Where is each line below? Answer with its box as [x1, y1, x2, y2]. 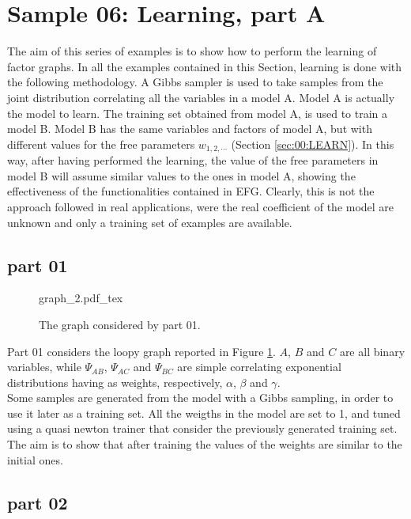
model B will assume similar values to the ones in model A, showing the [7, 167, 356, 184]
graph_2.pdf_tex [39, 290, 123, 306]
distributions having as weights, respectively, [7, 373, 223, 390]
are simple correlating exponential [177, 358, 341, 375]
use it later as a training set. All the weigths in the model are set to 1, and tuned [7, 404, 401, 421]
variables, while [7, 358, 81, 375]
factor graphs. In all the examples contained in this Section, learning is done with [7, 58, 402, 74]
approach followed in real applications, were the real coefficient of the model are [7, 198, 394, 214]
